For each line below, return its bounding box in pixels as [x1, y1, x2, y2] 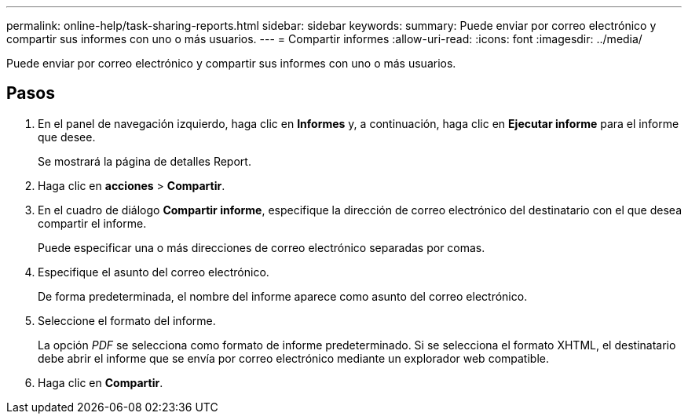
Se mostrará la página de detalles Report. [38, 154, 251, 168]
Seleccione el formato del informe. [38, 313, 216, 327]
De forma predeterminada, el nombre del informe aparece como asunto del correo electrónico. [38, 289, 528, 303]
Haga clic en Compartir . [38, 375, 163, 389]
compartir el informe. [38, 216, 147, 230]
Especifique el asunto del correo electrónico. [38, 265, 269, 279]
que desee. [38, 130, 96, 144]
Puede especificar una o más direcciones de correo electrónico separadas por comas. [38, 240, 485, 254]
